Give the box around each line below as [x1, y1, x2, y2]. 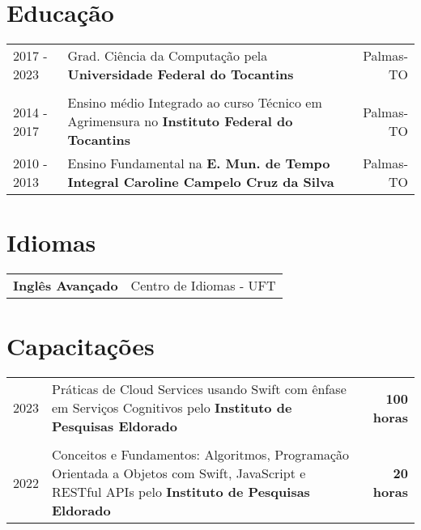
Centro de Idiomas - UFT [130, 276, 276, 295]
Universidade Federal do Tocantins [67, 65, 294, 84]
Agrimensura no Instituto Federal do [67, 112, 293, 131]
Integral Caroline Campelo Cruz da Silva [67, 172, 334, 192]
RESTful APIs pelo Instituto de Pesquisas [52, 482, 310, 502]
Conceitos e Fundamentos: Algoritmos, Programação [52, 445, 350, 464]
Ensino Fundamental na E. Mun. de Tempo [67, 154, 330, 173]
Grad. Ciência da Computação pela [67, 46, 268, 66]
